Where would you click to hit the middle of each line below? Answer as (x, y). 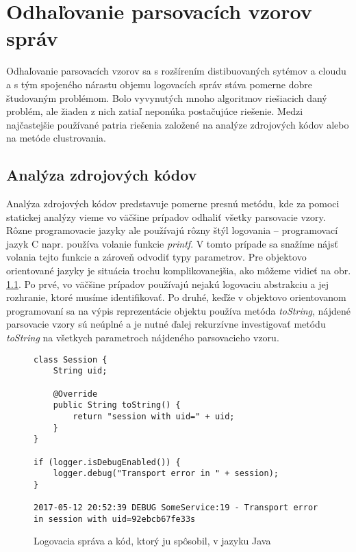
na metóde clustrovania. (56, 138)
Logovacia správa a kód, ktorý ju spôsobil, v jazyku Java (152, 541)
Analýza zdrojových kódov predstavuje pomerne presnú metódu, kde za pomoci (173, 203)
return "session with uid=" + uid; (154, 416)
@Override (75, 394)
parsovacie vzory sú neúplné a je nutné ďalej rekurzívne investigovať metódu (166, 324)
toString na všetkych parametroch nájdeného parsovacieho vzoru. (143, 338)
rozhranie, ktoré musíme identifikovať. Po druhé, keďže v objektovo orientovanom (176, 297)
